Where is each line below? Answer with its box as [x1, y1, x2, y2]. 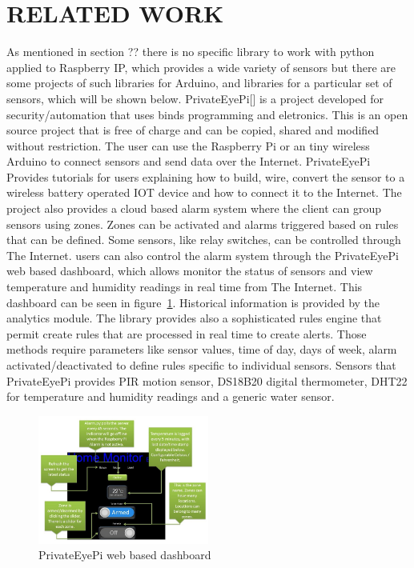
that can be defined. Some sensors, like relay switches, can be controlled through [6, 231, 401, 248]
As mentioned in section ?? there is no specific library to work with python [6, 43, 375, 60]
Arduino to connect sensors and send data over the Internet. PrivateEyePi [6, 153, 371, 170]
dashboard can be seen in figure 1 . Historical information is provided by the [6, 294, 380, 310]
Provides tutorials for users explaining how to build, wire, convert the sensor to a [6, 168, 405, 185]
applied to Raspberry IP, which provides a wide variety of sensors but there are [6, 58, 396, 75]
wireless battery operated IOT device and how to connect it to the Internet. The [6, 184, 402, 201]
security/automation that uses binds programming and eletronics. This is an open [6, 106, 408, 122]
